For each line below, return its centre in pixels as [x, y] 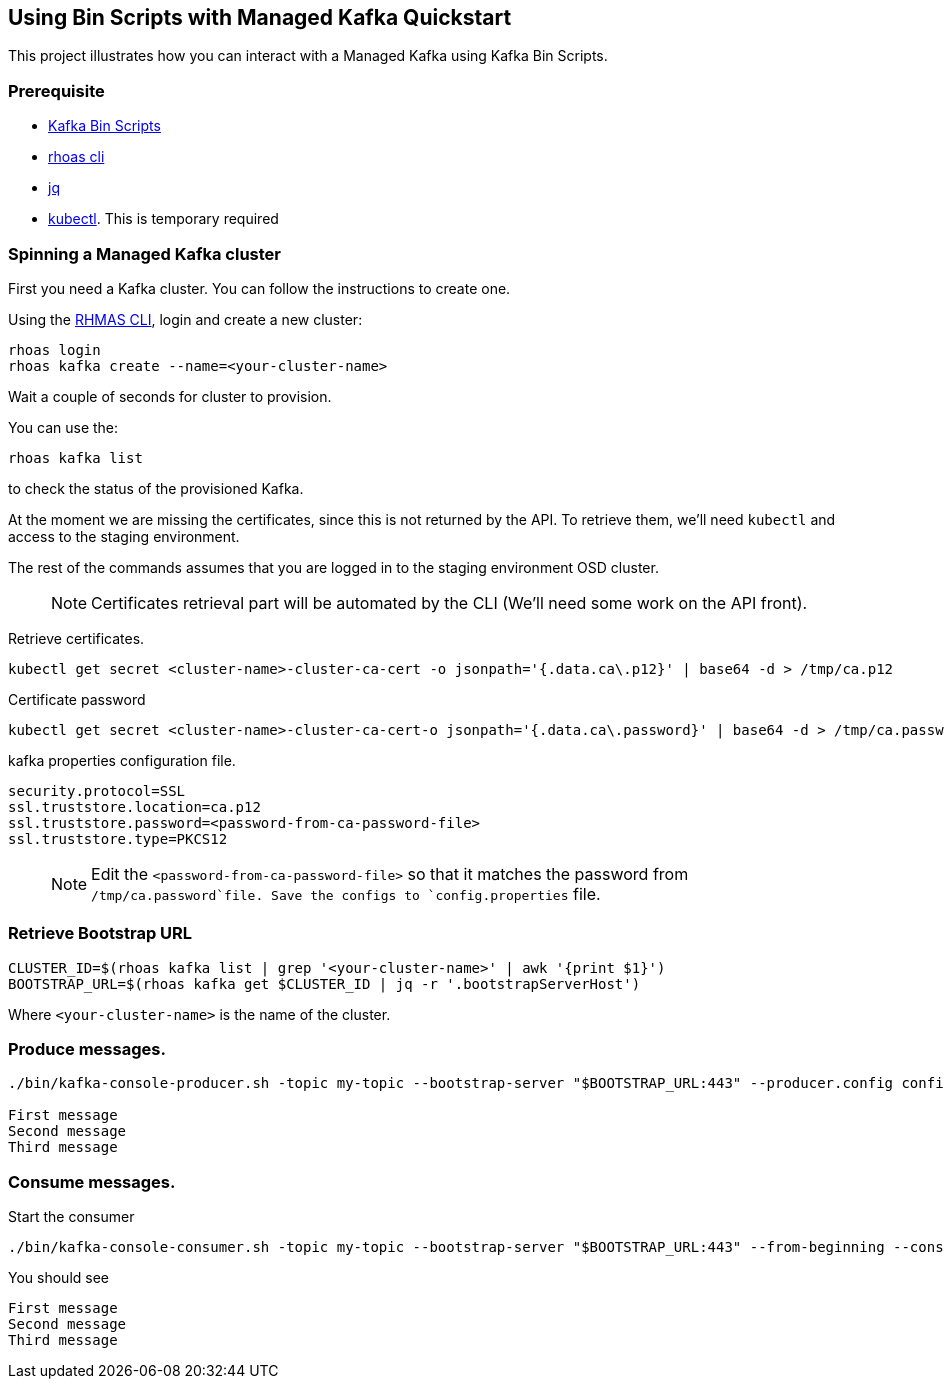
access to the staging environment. [124, 536]
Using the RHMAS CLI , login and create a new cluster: [185, 319]
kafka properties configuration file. [122, 760]
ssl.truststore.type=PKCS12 [118, 838]
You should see [58, 1278]
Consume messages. [92, 1181]
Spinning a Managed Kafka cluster [144, 253]
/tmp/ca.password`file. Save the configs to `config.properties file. [346, 893]
